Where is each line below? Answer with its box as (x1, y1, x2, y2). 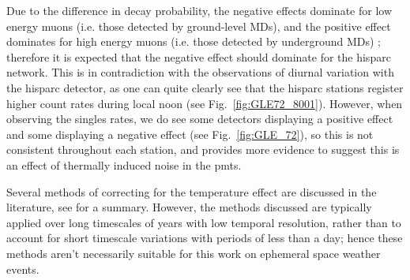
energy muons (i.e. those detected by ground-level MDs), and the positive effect (6, 17, 391, 34)
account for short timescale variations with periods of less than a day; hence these (6, 230, 403, 246)
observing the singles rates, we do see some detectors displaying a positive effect (6, 110, 393, 127)
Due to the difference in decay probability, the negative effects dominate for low (6, 2, 393, 18)
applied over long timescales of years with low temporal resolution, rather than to (6, 214, 401, 230)
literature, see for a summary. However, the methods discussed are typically (6, 199, 372, 215)
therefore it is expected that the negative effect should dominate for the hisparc (6, 48, 391, 65)
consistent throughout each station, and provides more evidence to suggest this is (6, 141, 400, 158)
